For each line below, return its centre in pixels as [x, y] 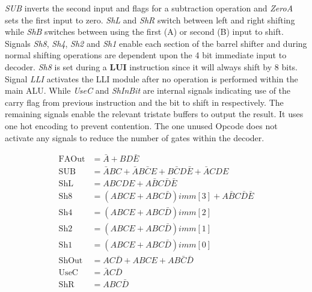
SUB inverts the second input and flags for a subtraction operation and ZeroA [149, 8]
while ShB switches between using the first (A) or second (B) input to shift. [144, 32]
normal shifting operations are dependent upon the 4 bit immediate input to [146, 55]
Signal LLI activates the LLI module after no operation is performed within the [151, 78]
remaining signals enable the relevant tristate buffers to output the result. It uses [154, 114]
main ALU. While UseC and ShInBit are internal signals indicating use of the [148, 90]
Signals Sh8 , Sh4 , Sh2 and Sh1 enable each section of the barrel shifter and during [156, 43]
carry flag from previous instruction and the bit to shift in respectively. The [144, 102]
